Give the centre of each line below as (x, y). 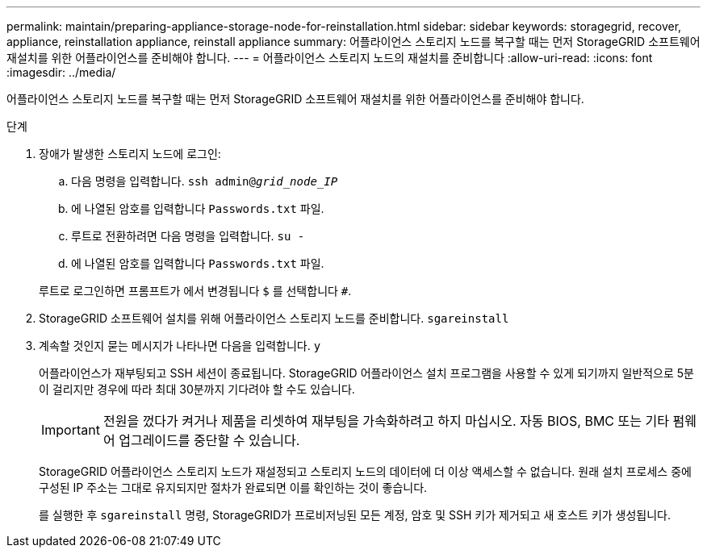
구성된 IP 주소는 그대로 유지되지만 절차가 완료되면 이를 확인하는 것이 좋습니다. (233, 487)
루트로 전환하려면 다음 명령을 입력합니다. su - (188, 236)
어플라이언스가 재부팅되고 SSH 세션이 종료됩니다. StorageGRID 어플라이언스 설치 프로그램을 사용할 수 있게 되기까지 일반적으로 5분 (366, 373)
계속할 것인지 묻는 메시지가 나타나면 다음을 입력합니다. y (180, 346)
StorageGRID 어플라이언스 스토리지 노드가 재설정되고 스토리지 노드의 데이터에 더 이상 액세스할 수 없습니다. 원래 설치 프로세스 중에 (365, 471)
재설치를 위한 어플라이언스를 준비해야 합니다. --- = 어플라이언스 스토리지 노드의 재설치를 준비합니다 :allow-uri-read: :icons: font (330, 58)
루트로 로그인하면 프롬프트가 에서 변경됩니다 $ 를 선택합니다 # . (195, 291)
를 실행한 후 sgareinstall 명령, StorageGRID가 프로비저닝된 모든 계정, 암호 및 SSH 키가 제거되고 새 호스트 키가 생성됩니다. (355, 515)
